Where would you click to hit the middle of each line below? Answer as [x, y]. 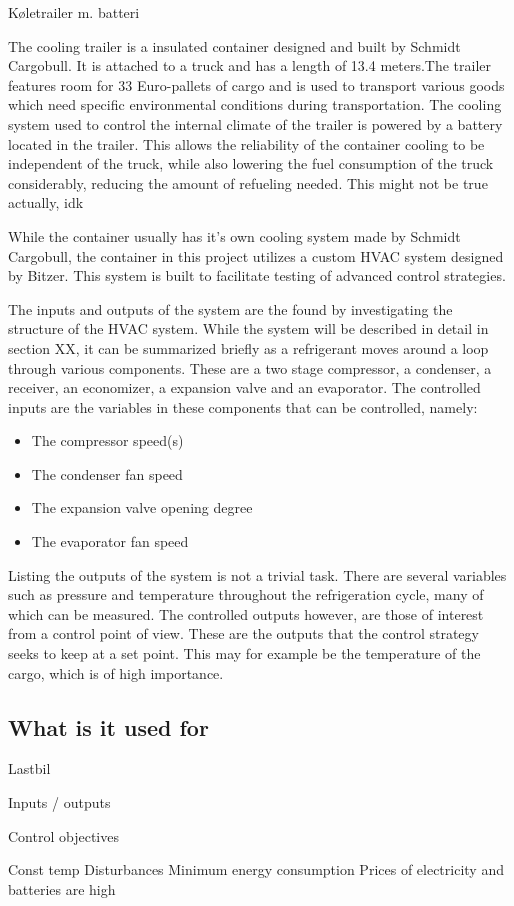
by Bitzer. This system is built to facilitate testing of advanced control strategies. [257, 275]
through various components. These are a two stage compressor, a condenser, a [250, 367]
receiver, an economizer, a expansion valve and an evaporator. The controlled [244, 387]
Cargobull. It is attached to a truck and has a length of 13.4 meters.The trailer [250, 65]
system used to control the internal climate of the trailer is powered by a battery [255, 123]
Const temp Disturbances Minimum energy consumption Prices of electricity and [256, 869]
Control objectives [63, 835]
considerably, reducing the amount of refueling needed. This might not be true [248, 182]
